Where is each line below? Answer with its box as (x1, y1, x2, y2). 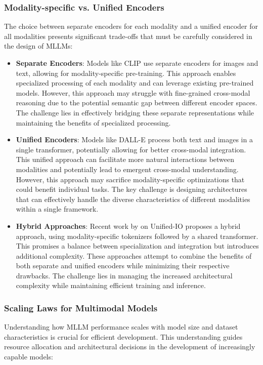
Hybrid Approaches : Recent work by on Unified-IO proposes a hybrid (16, 220, 241, 231)
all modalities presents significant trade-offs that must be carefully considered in (4, 30, 252, 41)
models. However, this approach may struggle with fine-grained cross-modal (16, 87, 250, 98)
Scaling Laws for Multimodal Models (4, 301, 158, 314)
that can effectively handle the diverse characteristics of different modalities (16, 193, 250, 204)
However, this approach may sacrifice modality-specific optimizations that (16, 174, 245, 184)
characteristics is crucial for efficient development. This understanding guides (4, 331, 243, 342)
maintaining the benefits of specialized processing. (16, 117, 171, 128)
